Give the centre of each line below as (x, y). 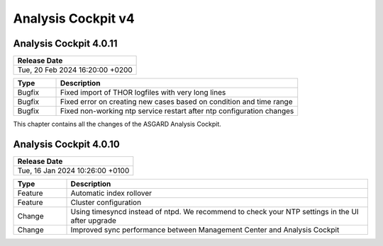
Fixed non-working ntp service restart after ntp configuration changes (177, 111)
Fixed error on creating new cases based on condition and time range (176, 102)
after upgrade (94, 221)
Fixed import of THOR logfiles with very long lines (143, 93)
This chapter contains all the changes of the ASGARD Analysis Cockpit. (117, 124)
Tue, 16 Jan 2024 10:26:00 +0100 (73, 170)
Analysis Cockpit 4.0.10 (66, 144)
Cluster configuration (106, 202)
